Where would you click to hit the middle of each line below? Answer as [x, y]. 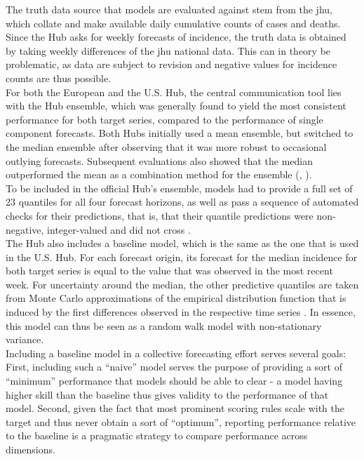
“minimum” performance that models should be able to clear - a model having [174, 381]
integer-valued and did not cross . [119, 229]
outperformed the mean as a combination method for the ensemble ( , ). [159, 174]
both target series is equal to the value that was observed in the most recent [169, 271]
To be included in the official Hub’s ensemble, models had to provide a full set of [179, 188]
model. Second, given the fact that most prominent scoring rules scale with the [175, 408]
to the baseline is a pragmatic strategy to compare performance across [157, 435]
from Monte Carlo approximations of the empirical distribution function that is [176, 298]
